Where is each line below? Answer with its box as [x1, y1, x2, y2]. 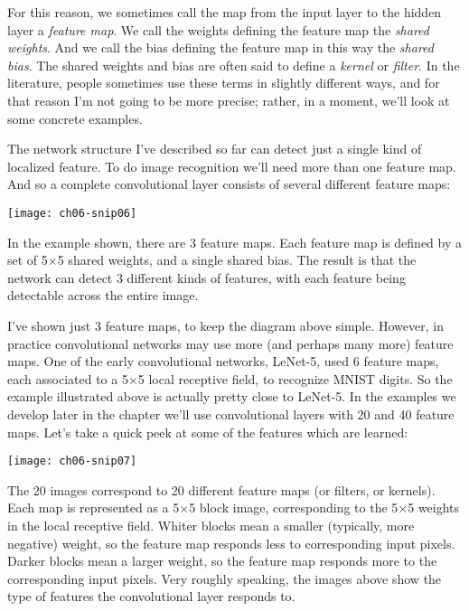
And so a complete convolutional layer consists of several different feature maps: [7, 174, 451, 193]
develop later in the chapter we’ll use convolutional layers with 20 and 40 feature [7, 404, 455, 423]
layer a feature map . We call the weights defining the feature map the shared [7, 20, 429, 39]
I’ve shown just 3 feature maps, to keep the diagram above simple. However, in [7, 315, 444, 334]
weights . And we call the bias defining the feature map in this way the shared [7, 38, 434, 57]
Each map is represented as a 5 [7, 498, 180, 517]
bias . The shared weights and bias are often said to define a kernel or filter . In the [7, 55, 460, 74]
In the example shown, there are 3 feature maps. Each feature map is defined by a [7, 232, 462, 251]
